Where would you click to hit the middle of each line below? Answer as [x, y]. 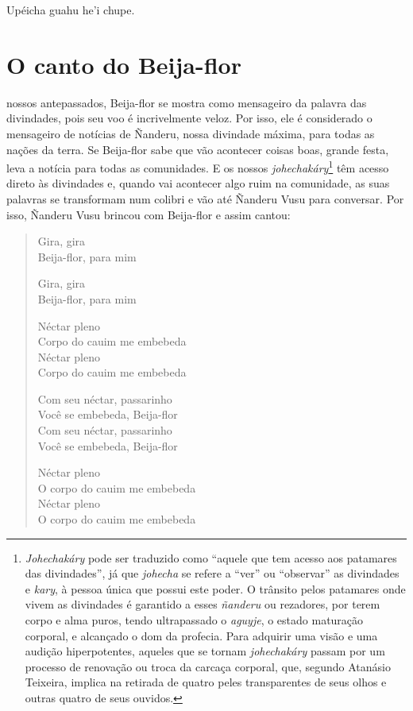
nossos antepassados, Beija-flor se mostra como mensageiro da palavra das [187, 102]
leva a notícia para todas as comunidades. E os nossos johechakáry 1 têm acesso [198, 166]
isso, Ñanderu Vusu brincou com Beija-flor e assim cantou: [149, 214]
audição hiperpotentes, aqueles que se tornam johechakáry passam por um [205, 651]
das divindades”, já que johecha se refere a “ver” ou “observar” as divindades [212, 573]
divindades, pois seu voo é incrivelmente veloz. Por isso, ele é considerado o [189, 118]
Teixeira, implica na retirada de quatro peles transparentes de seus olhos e [206, 682]
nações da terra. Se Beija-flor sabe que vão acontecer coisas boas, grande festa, [198, 149]
